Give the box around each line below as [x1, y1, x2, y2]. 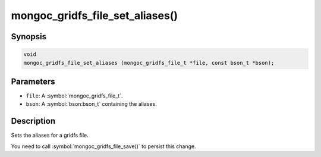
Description [11, 116, 56, 126]
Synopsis [11, 32, 47, 42]
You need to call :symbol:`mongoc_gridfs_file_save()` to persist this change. [11, 143, 196, 150]
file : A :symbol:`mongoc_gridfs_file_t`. [26, 92, 123, 99]
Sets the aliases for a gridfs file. [11, 131, 89, 139]
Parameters [11, 76, 55, 86]
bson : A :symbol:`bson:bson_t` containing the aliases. [26, 101, 157, 108]
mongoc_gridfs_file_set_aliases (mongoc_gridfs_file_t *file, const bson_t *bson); [23, 59, 275, 66]
